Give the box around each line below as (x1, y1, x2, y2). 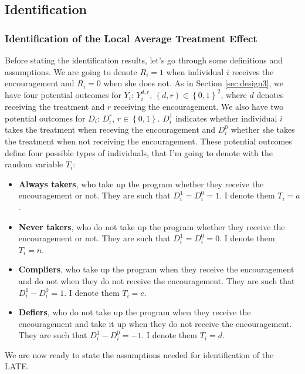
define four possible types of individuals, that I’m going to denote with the (5, 146, 273, 159)
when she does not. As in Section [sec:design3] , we (103, 77, 283, 89)
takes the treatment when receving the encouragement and (5, 123, 216, 136)
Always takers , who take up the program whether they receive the (18, 177, 264, 190)
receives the (232, 65, 274, 78)
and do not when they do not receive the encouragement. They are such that (18, 274, 295, 287)
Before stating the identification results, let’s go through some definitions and (5, 54, 283, 66)
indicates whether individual (175, 112, 277, 124)
